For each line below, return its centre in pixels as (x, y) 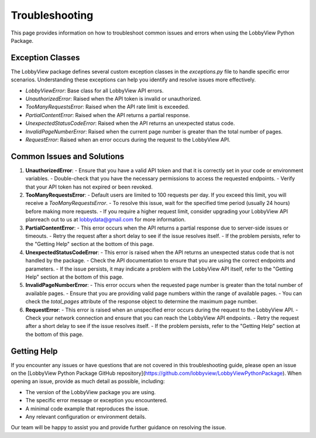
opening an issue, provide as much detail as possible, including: (88, 381)
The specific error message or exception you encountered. (97, 401)
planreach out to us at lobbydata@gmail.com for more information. (106, 220)
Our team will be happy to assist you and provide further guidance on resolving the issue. (118, 427)
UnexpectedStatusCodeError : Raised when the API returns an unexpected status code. (130, 124)
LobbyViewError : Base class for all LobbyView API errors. (95, 90)
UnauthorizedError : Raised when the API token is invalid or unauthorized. (114, 99)
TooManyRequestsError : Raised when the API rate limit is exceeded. (107, 107)
